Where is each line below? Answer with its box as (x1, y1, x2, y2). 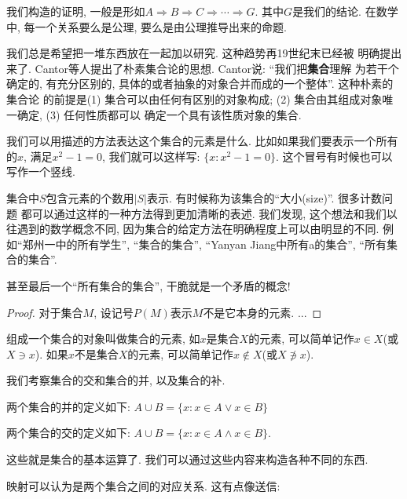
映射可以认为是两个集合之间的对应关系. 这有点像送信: (6, 477, 280, 494)
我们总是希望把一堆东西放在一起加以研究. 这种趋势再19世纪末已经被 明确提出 (6, 45, 402, 61)
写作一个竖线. (6, 163, 75, 180)
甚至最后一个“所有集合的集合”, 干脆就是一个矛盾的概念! (6, 277, 291, 293)
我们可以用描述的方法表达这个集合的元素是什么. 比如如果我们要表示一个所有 (6, 133, 398, 149)
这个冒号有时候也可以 (282, 148, 393, 164)
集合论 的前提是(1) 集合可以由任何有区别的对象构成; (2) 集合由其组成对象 (6, 90, 383, 107)
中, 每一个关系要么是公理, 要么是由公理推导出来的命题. (6, 18, 287, 35)
